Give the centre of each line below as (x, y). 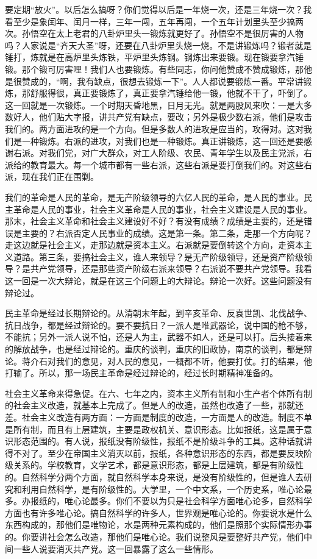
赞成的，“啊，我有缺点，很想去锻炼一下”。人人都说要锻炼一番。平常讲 (162, 81)
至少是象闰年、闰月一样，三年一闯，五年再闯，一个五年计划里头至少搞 (154, 21)
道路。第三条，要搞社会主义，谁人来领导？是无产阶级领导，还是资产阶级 (158, 256)
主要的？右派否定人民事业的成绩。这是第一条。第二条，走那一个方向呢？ (167, 233)
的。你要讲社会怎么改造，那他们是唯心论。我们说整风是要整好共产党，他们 (154, 536)
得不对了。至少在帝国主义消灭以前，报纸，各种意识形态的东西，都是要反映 (154, 453)
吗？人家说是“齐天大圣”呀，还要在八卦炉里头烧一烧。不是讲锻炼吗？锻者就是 (158, 45)
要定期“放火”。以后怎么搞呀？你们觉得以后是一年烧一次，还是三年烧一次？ (154, 9)
